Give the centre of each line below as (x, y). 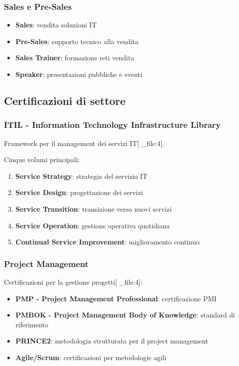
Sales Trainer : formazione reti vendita (75, 58)
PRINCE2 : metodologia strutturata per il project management (112, 341)
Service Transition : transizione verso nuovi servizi (94, 208)
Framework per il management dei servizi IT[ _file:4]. (84, 143)
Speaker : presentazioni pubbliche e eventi (79, 74)
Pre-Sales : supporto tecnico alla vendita (77, 41)
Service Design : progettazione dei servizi (79, 192)
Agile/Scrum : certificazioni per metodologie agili (91, 357)
